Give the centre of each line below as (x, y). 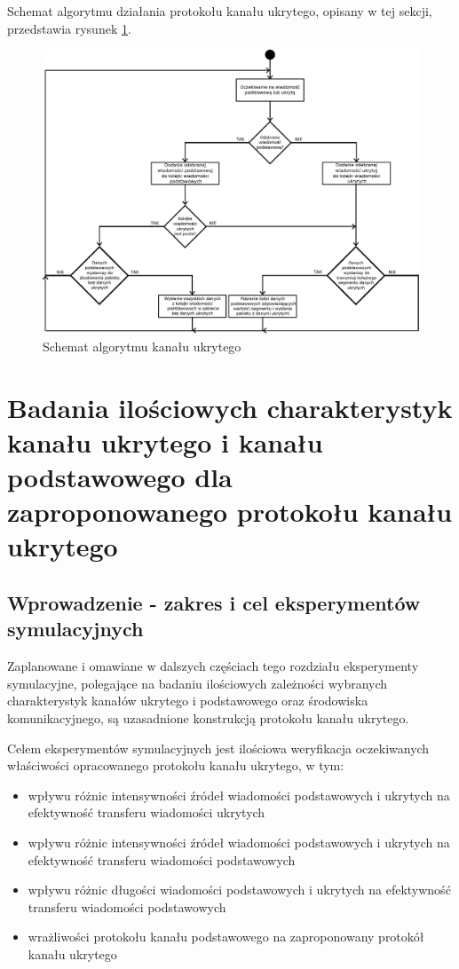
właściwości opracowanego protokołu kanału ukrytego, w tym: (176, 765)
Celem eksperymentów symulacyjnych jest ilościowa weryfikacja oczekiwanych (218, 748)
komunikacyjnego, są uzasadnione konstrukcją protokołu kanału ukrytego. (208, 717)
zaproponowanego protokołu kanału (230, 512)
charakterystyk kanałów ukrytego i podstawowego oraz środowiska (188, 701)
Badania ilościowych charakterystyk (230, 407)
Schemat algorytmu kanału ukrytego (142, 346)
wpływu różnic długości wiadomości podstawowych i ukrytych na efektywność (239, 890)
